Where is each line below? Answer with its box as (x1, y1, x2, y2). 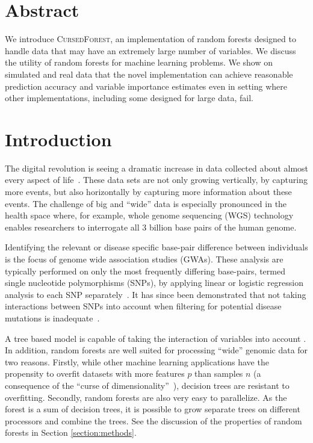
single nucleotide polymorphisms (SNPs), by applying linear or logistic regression (5, 276, 304, 289)
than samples (194, 367, 243, 380)
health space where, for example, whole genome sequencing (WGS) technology (5, 209, 294, 221)
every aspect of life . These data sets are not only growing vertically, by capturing (5, 173, 308, 186)
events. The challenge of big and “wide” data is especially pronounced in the (5, 197, 287, 209)
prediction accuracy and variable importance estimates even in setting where (5, 79, 288, 92)
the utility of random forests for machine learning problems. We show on (5, 56, 273, 69)
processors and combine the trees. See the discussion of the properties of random (5, 414, 302, 427)
